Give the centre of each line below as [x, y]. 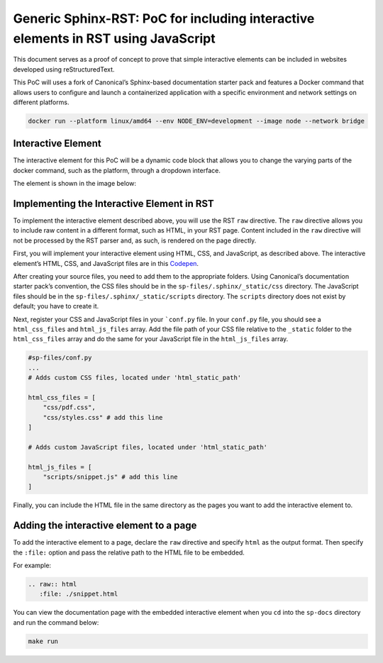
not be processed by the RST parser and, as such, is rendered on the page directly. [135, 240]
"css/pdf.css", [69, 407]
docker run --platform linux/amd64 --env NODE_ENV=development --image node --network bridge [196, 121]
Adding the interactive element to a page [105, 526]
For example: [32, 565]
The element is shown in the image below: [75, 184]
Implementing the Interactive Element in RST [113, 203]
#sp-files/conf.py [60, 358]
